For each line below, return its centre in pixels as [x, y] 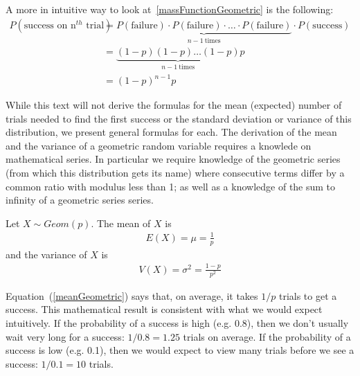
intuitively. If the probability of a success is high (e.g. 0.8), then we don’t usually [177, 323]
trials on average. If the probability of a [267, 336]
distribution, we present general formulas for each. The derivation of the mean [171, 132]
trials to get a [308, 295]
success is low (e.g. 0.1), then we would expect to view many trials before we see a [180, 350]
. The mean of [121, 223]
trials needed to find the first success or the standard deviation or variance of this [179, 118]
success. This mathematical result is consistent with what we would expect [164, 309]
